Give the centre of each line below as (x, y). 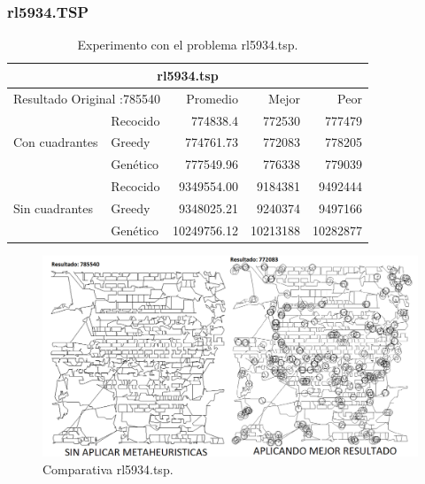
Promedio (212, 98)
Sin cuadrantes (53, 207)
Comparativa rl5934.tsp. (108, 469)
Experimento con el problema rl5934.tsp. (188, 45)
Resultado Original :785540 (87, 98)
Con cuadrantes (56, 142)
